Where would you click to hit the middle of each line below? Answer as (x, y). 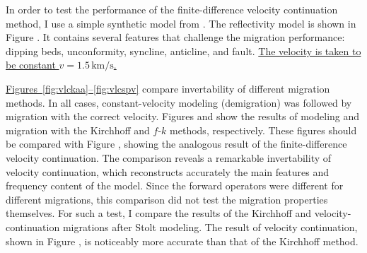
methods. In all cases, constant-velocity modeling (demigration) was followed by (179, 102)
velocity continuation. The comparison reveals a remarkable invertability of (169, 157)
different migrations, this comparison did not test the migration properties (167, 199)
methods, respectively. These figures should (263, 130)
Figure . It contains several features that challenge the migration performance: (175, 37)
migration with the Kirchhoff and (78, 130)
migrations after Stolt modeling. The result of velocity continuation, (210, 226)
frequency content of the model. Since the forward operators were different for (175, 186)
